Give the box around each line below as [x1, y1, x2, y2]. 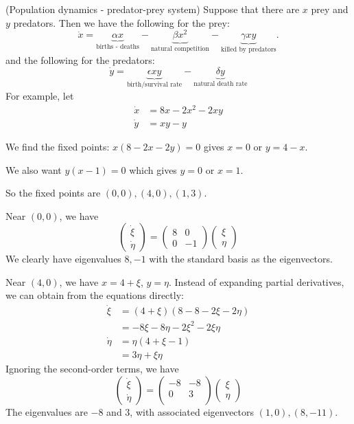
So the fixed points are [5, 186, 101, 200]
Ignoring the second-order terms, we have [5, 361, 179, 375]
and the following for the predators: [5, 52, 155, 67]
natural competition [150, 45, 209, 53]
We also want [5, 162, 62, 177]
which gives [129, 162, 177, 177]
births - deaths [96, 43, 139, 51]
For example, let [5, 88, 74, 102]
